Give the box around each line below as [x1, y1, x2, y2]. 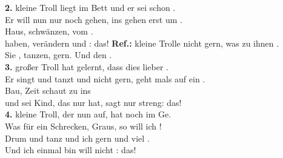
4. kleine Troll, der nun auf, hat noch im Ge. [5, 108, 171, 120]
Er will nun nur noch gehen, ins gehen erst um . [5, 13, 182, 25]
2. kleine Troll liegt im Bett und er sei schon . [5, 1, 176, 13]
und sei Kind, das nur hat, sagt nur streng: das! [5, 96, 182, 108]
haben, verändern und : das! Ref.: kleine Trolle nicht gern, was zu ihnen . [5, 36, 279, 49]
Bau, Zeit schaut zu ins [5, 84, 91, 97]
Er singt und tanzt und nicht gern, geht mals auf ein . [5, 72, 205, 85]
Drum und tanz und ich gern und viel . [5, 131, 150, 144]
